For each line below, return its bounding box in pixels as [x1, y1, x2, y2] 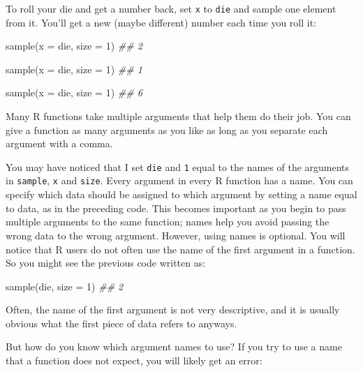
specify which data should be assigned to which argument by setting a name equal [6, 187, 357, 202]
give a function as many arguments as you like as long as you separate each [6, 122, 328, 137]
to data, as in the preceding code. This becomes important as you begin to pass [6, 200, 346, 215]
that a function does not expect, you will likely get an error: [6, 353, 262, 368]
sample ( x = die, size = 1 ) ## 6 [6, 85, 142, 100]
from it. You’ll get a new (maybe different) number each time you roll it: [6, 15, 317, 29]
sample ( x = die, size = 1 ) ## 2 [6, 38, 142, 53]
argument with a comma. [6, 136, 113, 151]
